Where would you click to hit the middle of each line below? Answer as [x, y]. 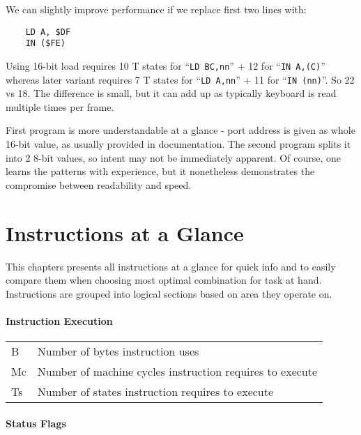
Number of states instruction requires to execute [155, 392]
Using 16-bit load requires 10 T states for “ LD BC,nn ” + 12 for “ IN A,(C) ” [166, 65]
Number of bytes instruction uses [118, 351]
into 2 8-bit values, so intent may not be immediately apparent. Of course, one [173, 157]
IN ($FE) [45, 44]
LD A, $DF [48, 32]
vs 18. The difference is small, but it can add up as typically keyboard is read [171, 93]
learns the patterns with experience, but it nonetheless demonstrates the [160, 171]
